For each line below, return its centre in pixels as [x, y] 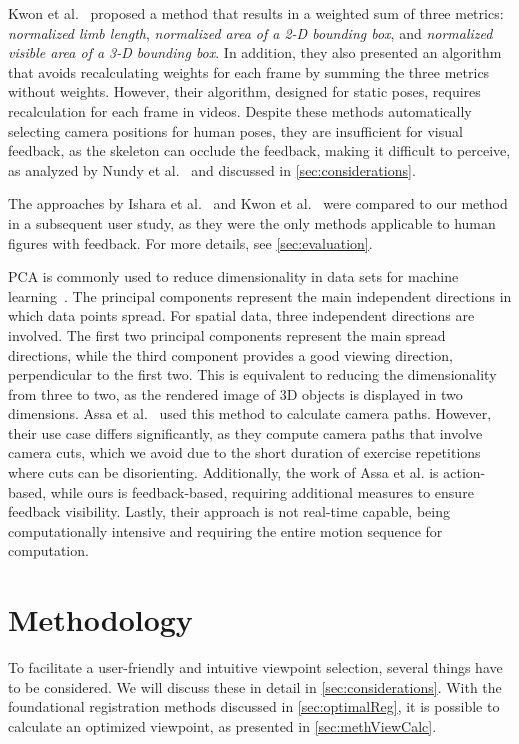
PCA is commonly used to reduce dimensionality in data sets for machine [233, 276]
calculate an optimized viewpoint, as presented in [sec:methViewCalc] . [222, 725]
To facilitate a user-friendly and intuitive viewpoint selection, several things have [255, 667]
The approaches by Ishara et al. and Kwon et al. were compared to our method [258, 203]
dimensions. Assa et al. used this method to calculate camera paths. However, [250, 413]
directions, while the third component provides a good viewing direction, [230, 354]
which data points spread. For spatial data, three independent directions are [241, 315]
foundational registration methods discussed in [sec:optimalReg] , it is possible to [254, 706]
